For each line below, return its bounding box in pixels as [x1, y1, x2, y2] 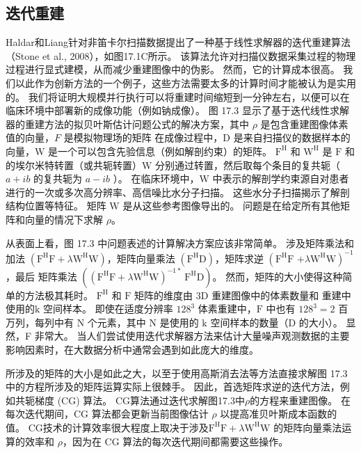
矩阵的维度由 [134, 287, 193, 302]
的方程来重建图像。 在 [250, 392, 351, 407]
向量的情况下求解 [24, 212, 103, 226]
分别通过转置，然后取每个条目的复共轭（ [155, 157, 341, 172]
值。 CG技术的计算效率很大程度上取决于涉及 [6, 420, 209, 434]
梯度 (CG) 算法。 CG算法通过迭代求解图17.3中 [34, 392, 245, 407]
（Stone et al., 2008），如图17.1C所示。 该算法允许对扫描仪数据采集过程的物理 [6, 48, 356, 63]
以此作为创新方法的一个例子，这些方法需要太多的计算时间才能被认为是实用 [15, 75, 356, 90]
